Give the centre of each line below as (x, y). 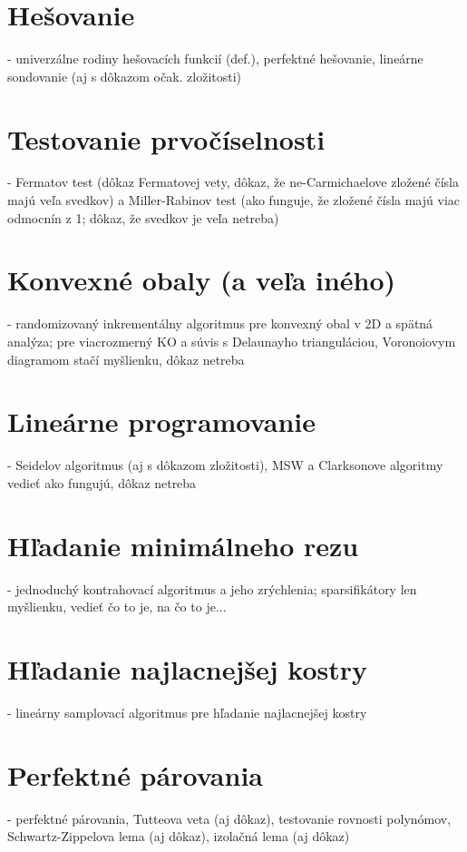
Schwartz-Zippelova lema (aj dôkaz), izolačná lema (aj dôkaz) (179, 836)
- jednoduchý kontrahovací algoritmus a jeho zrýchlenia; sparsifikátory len (212, 588)
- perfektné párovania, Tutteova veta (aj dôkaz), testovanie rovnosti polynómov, (229, 818)
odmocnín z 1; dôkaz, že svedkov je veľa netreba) (143, 217)
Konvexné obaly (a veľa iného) (202, 280)
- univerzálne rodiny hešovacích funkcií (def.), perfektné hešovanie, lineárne (215, 59)
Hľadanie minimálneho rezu (183, 545)
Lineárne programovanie (162, 421)
